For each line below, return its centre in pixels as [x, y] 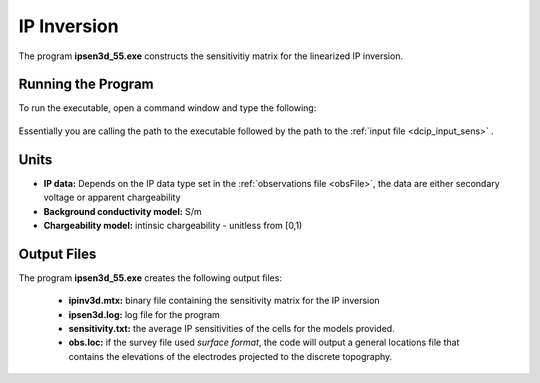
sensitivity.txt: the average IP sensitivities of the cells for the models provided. [231, 328]
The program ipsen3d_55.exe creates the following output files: [150, 277]
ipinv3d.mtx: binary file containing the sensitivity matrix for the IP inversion [224, 301]
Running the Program [86, 84]
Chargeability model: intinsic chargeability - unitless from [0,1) [173, 225]
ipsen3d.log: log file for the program [144, 314]
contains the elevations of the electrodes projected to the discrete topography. [230, 356]
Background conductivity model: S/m [122, 211]
